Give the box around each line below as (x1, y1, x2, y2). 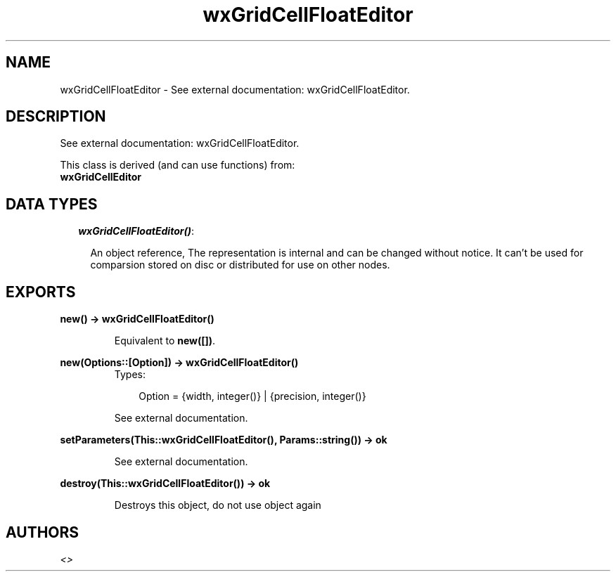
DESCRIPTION (6, 108, 106, 126)
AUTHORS (6, 523, 79, 541)
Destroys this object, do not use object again (114, 499, 321, 512)
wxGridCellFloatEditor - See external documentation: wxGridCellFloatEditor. (60, 83, 410, 96)
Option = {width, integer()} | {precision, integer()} (139, 390, 366, 403)
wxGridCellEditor (60, 171, 141, 183)
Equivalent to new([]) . (114, 335, 216, 347)
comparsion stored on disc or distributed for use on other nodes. (90, 259, 390, 271)
